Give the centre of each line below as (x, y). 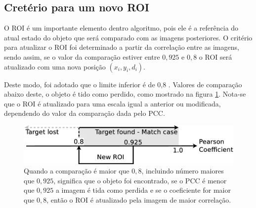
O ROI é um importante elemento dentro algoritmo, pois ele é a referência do (121, 28)
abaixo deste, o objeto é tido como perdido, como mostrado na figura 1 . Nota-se (125, 94)
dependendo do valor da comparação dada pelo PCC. (85, 113)
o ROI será (215, 56)
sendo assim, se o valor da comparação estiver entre (82, 56)
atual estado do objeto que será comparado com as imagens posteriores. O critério (128, 37)
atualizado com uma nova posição (55, 66)
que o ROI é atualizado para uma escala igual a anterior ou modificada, (112, 103)
